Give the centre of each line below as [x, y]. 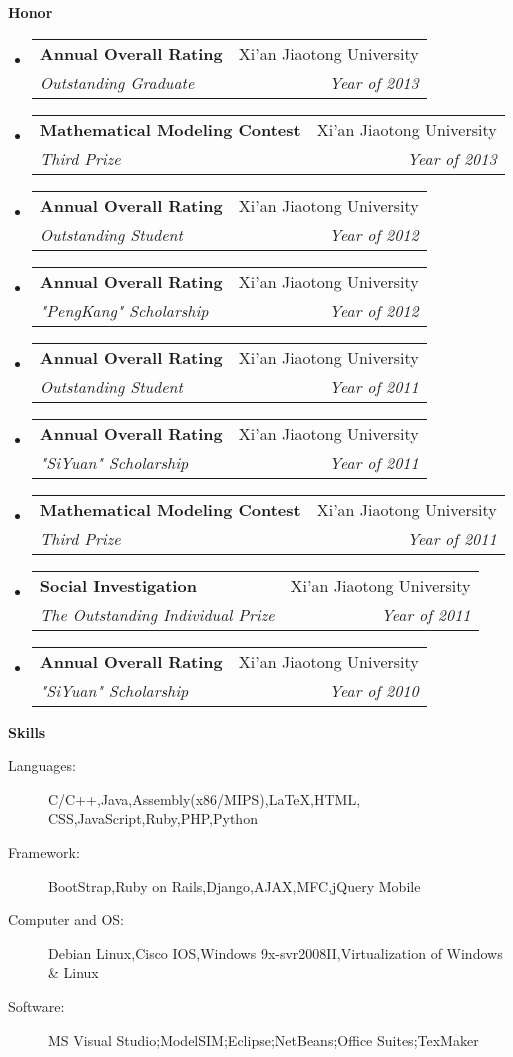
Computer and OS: [66, 919]
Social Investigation [118, 585]
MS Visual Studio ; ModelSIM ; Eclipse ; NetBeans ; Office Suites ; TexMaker [263, 1039]
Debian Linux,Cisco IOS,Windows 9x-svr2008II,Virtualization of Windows [275, 952]
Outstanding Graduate [117, 82]
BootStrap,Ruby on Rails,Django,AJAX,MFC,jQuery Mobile [234, 885]
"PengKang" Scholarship [124, 310]
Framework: [44, 851]
